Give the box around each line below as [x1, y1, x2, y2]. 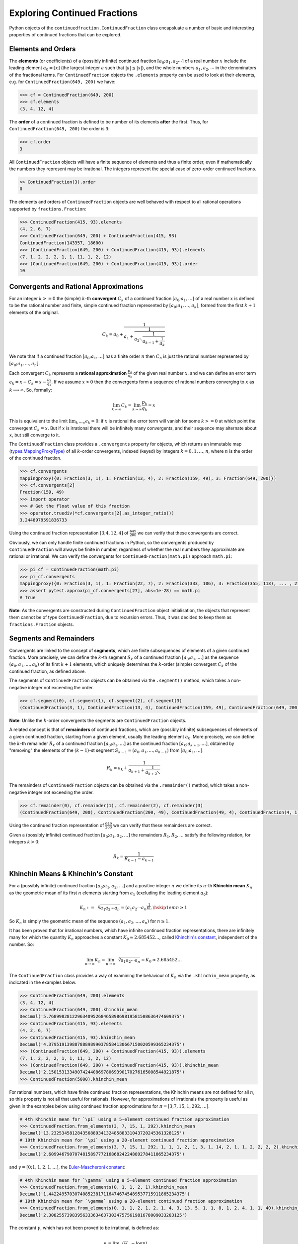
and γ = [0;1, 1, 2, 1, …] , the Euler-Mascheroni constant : [9, 1164, 126, 1170]
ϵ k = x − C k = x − [9, 379, 47, 386]
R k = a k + [106, 765, 128, 772]
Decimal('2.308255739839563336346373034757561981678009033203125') [19, 1212, 188, 1218]
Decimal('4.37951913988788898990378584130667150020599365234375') [19, 1041, 185, 1047]
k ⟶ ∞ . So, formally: [9, 387, 52, 393]
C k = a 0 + [102, 331, 124, 338]
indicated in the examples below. [9, 979, 76, 985]
